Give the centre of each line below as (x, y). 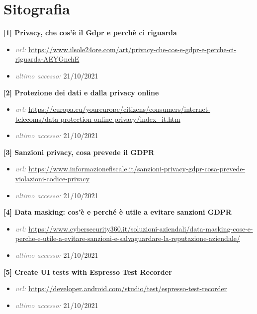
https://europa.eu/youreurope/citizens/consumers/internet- (119, 109)
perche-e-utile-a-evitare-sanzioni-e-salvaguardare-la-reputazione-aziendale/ (128, 238)
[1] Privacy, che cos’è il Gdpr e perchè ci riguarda (90, 33)
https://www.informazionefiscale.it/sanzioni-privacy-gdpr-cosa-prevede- (137, 169)
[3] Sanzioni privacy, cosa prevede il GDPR (79, 152)
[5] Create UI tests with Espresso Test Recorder (88, 272)
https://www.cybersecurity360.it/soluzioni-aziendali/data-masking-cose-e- (141, 228)
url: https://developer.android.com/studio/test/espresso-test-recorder (121, 288)
